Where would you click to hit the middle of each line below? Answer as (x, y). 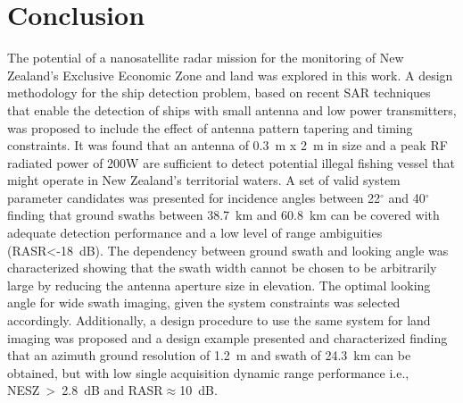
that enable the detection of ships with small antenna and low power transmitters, (232, 109)
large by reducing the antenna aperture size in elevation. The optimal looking (219, 285)
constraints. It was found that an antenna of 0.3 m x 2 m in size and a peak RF (227, 145)
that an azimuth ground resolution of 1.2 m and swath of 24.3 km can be (209, 355)
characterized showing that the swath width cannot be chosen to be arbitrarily (222, 268)
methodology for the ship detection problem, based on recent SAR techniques (219, 92)
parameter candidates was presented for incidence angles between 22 (194, 197)
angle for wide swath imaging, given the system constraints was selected (204, 302)
